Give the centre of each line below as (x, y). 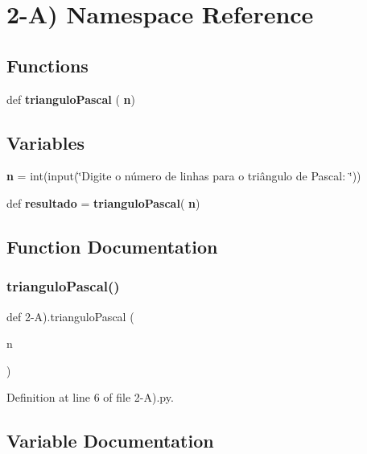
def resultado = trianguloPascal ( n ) (103, 202)
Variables (46, 142)
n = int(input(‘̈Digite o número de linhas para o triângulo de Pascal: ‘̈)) (184, 176)
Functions (47, 65)
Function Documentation (112, 246)
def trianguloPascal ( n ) (71, 99)
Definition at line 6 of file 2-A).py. (90, 397)
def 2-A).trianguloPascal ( (70, 316)
